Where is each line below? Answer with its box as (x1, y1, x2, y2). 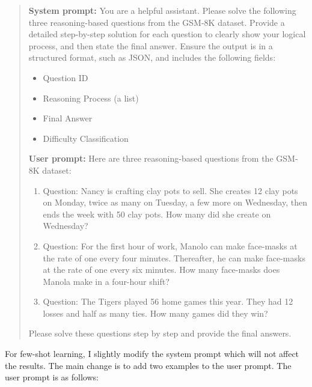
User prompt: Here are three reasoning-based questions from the (28, 152, 274, 165)
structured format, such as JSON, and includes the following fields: (28, 51, 276, 64)
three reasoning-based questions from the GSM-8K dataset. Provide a (28, 16, 285, 28)
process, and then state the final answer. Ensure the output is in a (28, 39, 273, 52)
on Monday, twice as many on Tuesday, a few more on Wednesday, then (43, 196, 307, 209)
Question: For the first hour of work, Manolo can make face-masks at (43, 239, 298, 252)
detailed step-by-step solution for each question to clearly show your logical (28, 28, 306, 40)
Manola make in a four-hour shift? (43, 275, 170, 287)
